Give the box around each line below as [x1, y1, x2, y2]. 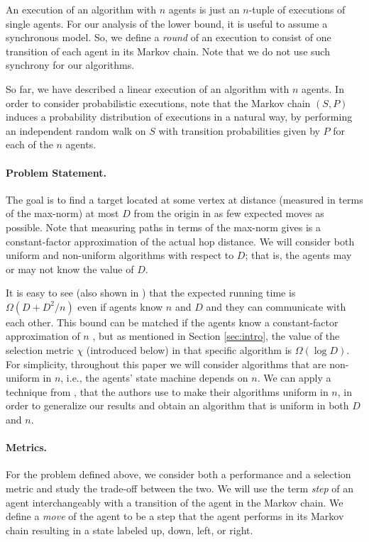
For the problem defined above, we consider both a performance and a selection [6, 467, 351, 482]
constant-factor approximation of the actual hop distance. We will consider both [6, 233, 355, 248]
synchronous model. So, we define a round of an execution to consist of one [6, 30, 331, 45]
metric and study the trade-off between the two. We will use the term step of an [6, 481, 354, 496]
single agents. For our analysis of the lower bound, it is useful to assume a [6, 16, 328, 31]
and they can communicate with [206, 299, 346, 314]
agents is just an [168, 2, 240, 16]
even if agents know [77, 299, 163, 314]
